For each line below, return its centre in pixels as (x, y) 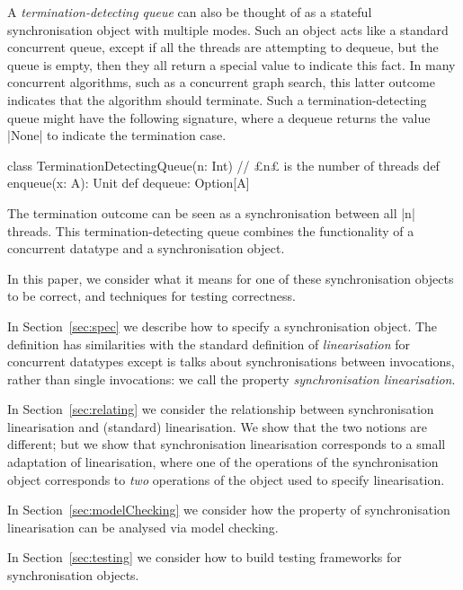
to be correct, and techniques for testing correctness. (151, 296)
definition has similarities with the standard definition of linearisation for (209, 343)
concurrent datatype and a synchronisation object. (146, 248)
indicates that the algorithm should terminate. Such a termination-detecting (217, 99)
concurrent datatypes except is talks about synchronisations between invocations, (231, 361)
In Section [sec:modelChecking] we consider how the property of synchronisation (229, 510)
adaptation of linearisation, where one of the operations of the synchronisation (223, 462)
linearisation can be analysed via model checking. (143, 527)
